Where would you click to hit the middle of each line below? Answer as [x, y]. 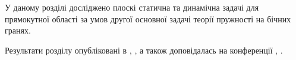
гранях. [18, 30]
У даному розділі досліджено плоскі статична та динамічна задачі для [132, 7]
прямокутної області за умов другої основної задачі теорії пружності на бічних [148, 19]
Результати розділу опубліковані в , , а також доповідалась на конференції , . [144, 50]
